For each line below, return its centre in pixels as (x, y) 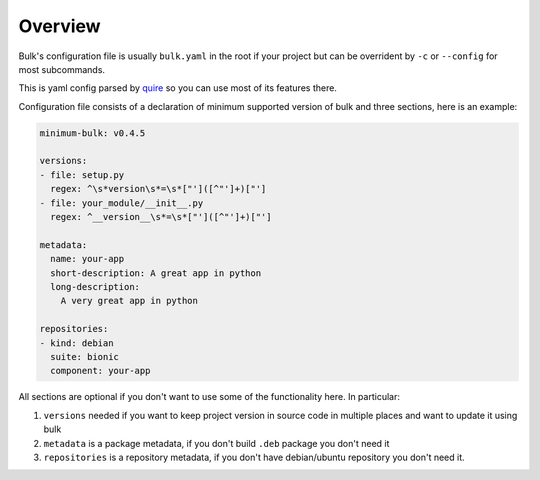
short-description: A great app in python (156, 273)
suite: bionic (85, 356)
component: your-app (100, 371)
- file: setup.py (82, 174)
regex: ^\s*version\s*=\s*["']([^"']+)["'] (158, 189)
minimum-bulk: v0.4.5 (92, 133)
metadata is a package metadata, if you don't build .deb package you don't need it (216, 443)
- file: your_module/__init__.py (121, 203)
